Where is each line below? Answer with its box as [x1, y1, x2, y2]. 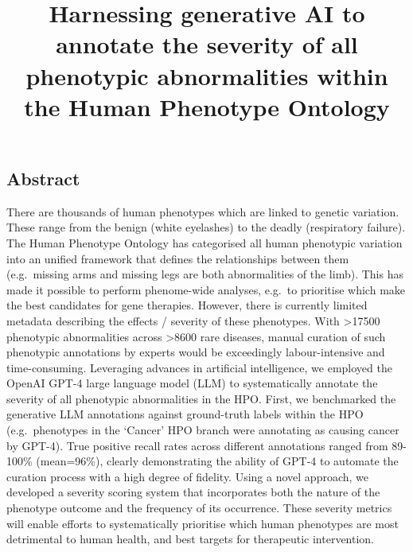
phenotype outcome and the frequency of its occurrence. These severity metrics [6, 500, 392, 516]
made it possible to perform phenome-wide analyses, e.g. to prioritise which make [6, 281, 406, 297]
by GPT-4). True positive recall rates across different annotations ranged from [6, 437, 388, 453]
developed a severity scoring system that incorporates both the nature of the [6, 484, 380, 500]
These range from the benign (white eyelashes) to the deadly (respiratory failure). [6, 219, 406, 235]
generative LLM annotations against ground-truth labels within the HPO [6, 406, 364, 422]
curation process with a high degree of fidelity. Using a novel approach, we [6, 468, 368, 484]
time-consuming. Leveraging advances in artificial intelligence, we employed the [6, 359, 392, 375]
